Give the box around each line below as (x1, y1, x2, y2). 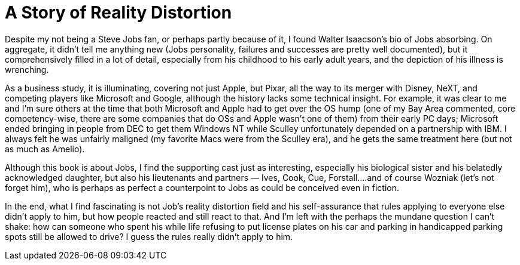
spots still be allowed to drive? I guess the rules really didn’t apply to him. (5, 231, 293, 242)
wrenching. (5, 64, 49, 75)
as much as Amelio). (5, 143, 85, 154)
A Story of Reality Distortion (5, 2, 232, 23)
